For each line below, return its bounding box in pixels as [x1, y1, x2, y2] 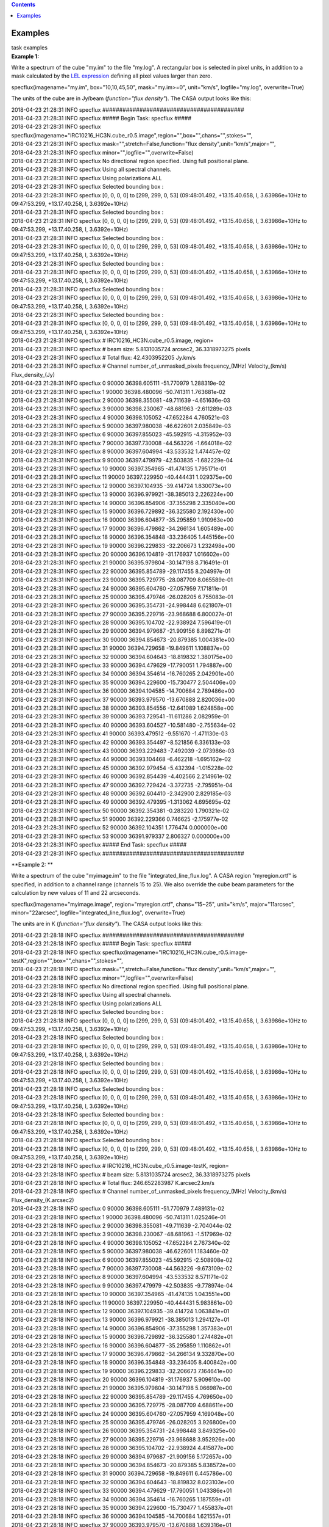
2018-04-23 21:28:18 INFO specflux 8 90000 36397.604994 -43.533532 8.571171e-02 [11, 1274, 228, 1281]
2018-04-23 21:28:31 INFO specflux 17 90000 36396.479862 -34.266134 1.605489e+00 [11, 525, 234, 532]
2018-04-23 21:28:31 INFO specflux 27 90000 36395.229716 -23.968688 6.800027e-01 [11, 610, 233, 618]
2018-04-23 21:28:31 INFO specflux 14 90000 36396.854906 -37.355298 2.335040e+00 [11, 499, 236, 506]
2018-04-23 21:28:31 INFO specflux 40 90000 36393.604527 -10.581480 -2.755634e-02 [11, 721, 236, 729]
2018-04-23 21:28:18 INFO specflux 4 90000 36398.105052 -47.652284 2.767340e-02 [11, 1239, 230, 1246]
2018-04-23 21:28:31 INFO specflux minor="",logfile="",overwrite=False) [11, 148, 194, 156]
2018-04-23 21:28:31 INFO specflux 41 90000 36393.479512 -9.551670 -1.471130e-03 [11, 730, 228, 737]
